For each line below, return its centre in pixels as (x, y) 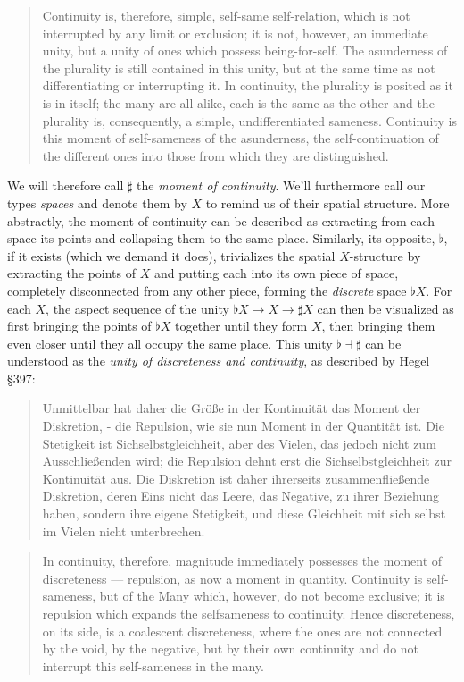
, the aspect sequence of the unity (137, 308)
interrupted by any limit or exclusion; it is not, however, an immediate (235, 33)
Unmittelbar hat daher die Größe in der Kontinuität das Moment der (232, 408)
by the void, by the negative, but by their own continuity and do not (231, 648)
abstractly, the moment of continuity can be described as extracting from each (221, 220)
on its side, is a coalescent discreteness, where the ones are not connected (242, 631)
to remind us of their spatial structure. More (327, 202)
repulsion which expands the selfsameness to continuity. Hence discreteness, (249, 613)
